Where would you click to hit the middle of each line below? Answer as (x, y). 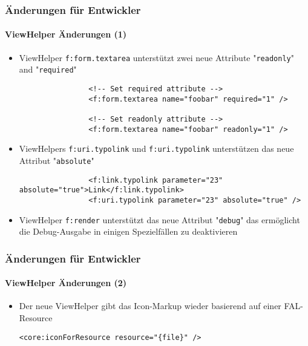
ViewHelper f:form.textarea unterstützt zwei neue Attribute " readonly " (156, 57)
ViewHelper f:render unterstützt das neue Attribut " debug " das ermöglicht (159, 219)
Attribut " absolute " (57, 160)
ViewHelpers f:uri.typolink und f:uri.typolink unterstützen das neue (156, 149)
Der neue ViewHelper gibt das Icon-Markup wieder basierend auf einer (150, 306)
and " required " (48, 69)
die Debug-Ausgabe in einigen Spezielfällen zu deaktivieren (128, 231)
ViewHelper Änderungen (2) (66, 283)
